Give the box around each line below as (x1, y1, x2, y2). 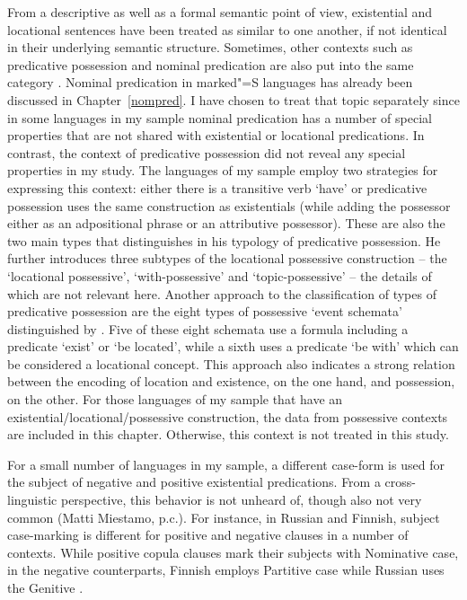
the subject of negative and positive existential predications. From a (7, 472, 381, 491)
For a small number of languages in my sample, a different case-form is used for (7, 454, 445, 473)
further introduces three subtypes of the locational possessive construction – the (7, 249, 447, 268)
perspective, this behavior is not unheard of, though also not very (60, 490, 422, 509)
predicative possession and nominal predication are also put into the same (7, 55, 414, 74)
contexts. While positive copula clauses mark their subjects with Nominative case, (7, 543, 459, 561)
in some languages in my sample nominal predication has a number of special (7, 108, 432, 127)
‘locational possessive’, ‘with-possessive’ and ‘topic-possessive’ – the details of (7, 266, 432, 285)
